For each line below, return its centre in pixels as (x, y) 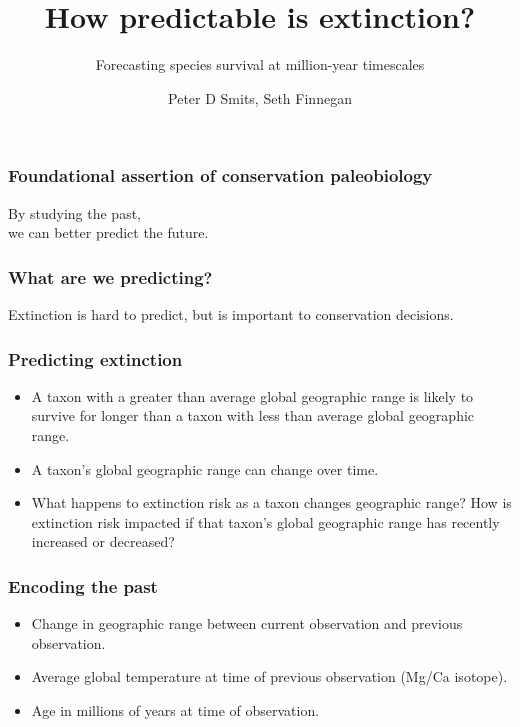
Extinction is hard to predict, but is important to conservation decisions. (231, 314)
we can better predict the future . (108, 232)
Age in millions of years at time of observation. (175, 709)
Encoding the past (83, 585)
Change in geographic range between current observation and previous (247, 623)
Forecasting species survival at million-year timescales (260, 64)
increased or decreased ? (103, 541)
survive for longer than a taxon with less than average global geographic (253, 415)
